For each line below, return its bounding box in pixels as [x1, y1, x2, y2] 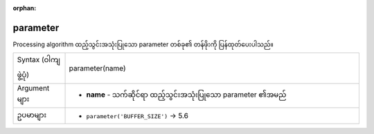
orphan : [12, 4, 37, 12]
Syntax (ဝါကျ [17, 55, 60, 65]
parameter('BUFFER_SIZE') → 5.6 [86, 111, 188, 121]
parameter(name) [69, 64, 126, 73]
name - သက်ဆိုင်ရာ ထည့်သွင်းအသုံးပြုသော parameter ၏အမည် [86, 90, 287, 99]
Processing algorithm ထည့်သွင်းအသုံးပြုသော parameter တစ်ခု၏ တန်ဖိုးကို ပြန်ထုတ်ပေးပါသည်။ [12, 40, 274, 48]
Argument [17, 84, 50, 93]
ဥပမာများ [17, 110, 46, 119]
